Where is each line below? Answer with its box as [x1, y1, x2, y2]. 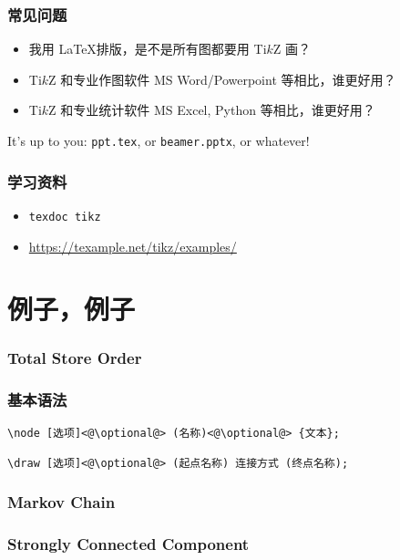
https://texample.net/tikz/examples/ [28, 236, 237, 255]
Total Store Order [7, 347, 142, 369]
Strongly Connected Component [7, 533, 250, 555]
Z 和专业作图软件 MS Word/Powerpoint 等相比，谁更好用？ [48, 69, 396, 88]
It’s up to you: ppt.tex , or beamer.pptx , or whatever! [7, 131, 310, 150]
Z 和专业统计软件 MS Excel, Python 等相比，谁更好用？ [48, 100, 375, 119]
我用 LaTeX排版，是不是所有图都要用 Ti [28, 39, 267, 58]
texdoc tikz [28, 210, 101, 223]
